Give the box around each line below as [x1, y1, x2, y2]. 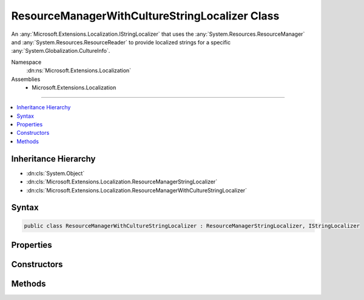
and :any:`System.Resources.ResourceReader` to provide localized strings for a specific [11, 38, 231, 46]
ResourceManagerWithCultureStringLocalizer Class [11, 9, 280, 22]
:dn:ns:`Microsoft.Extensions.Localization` [26, 67, 132, 74]
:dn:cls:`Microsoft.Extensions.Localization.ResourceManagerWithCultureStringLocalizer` [26, 186, 248, 194]
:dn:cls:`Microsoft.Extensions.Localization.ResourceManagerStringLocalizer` [26, 178, 218, 185]
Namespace [11, 58, 42, 66]
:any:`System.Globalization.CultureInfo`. [11, 47, 110, 55]
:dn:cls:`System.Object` [26, 169, 85, 177]
